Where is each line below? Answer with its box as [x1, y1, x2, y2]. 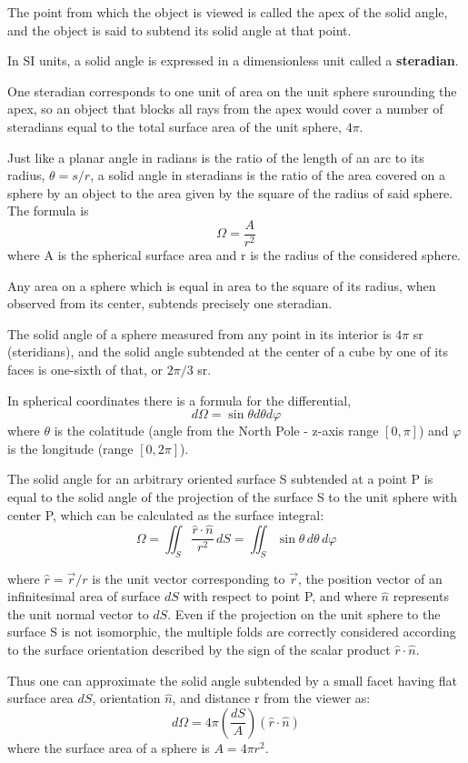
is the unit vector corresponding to [92, 568, 285, 587]
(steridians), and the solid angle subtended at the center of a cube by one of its [7, 342, 449, 361]
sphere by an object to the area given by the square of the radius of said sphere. [7, 183, 453, 202]
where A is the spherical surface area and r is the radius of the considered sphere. [7, 246, 461, 264]
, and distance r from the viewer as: [172, 688, 371, 708]
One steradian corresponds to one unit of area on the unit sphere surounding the [7, 81, 457, 100]
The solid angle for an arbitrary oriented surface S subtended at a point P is [7, 469, 433, 488]
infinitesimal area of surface [7, 587, 161, 606]
